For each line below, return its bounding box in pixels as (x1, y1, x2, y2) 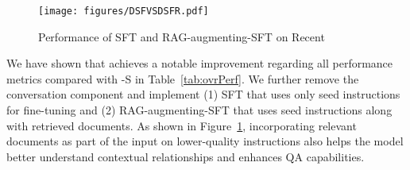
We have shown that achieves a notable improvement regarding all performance (6, 55, 393, 71)
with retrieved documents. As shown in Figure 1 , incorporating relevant (6, 117, 357, 133)
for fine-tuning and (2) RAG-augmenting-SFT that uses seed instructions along (6, 102, 393, 118)
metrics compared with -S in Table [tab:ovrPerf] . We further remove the (6, 70, 359, 87)
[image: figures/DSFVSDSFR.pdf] (38, 6, 209, 17)
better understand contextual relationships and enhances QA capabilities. (6, 148, 365, 164)
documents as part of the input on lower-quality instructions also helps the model (6, 133, 404, 149)
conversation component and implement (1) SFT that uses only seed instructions (6, 86, 400, 102)
